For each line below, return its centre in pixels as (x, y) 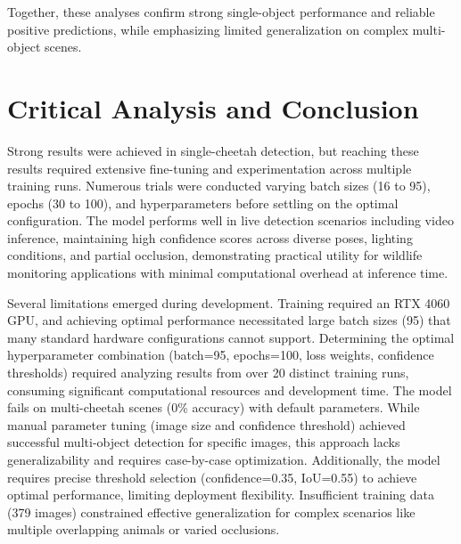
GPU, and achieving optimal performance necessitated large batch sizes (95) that (229, 320)
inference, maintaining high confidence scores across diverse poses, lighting (210, 237)
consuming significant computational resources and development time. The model (230, 390)
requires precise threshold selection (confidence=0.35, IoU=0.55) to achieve (212, 477)
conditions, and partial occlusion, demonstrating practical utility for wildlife (215, 255)
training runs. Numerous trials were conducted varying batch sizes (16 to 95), (219, 186)
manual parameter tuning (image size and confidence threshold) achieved (206, 424)
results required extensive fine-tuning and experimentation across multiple (210, 168)
